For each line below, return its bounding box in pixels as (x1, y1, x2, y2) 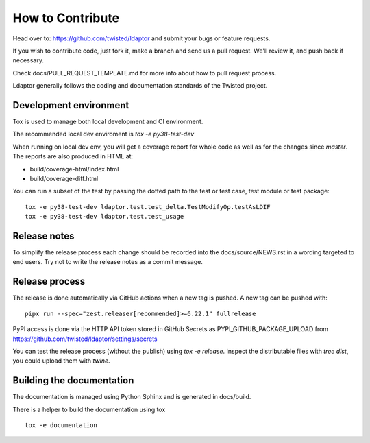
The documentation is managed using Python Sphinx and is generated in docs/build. (12, 393, 251, 401)
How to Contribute (12, 10, 120, 25)
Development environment (12, 99, 129, 111)
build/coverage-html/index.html (29, 165, 119, 173)
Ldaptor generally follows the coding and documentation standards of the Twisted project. (12, 82, 268, 90)
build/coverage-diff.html (29, 174, 99, 182)
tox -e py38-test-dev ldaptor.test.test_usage (25, 213, 184, 221)
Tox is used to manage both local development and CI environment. (12, 117, 203, 126)
